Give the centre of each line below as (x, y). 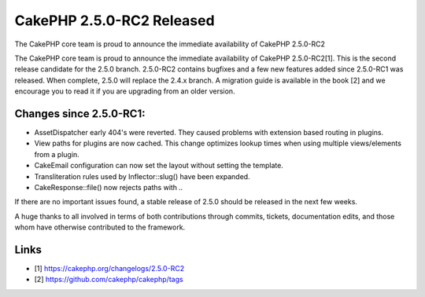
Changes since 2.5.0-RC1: (80, 114)
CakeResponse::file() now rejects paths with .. (109, 187)
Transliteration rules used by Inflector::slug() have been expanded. (142, 176)
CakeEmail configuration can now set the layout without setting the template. (159, 166)
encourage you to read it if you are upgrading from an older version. (125, 91)
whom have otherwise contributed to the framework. (100, 227)
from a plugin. (57, 154)
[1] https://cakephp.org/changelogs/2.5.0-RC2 (109, 269)
